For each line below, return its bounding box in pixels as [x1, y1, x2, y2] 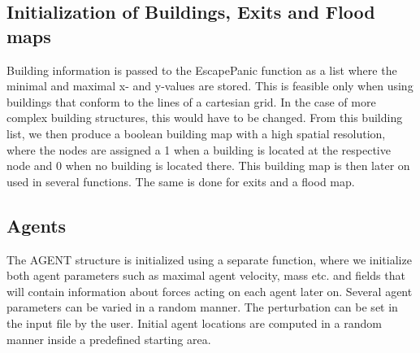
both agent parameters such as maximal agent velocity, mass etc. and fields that [6, 267, 405, 284]
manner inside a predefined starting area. [6, 330, 211, 347]
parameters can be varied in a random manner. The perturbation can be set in [6, 299, 398, 316]
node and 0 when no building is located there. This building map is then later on [6, 157, 410, 174]
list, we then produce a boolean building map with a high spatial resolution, [6, 124, 386, 142]
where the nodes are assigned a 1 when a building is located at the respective [6, 141, 391, 158]
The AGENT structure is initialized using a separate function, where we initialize [6, 251, 412, 268]
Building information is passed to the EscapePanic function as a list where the [6, 61, 397, 78]
